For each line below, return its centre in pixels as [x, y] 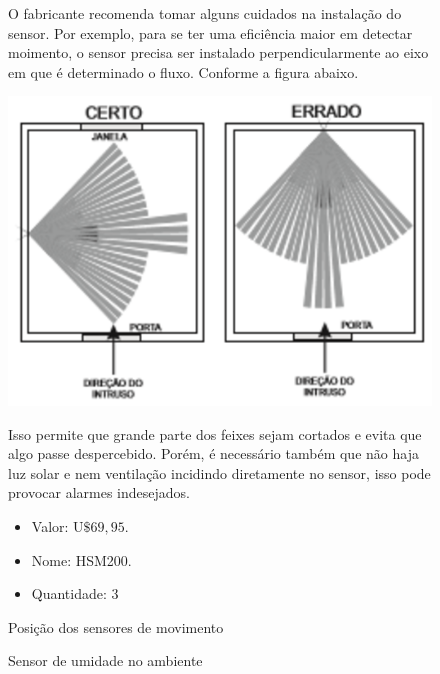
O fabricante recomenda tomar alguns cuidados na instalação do [205, 13]
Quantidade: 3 [75, 593]
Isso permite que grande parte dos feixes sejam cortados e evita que [215, 433]
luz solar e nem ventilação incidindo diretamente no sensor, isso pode [219, 472]
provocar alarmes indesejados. [99, 492]
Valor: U [57, 525]
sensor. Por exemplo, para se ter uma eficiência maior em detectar [210, 32]
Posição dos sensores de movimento [116, 626]
